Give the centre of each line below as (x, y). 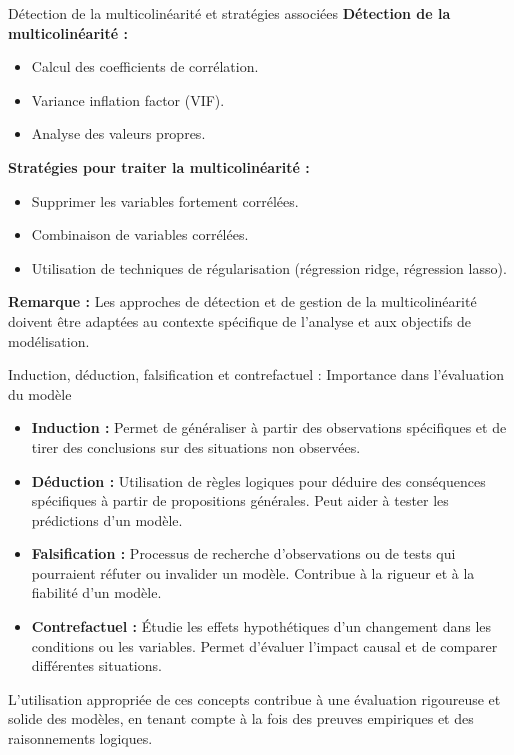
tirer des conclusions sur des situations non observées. (196, 446)
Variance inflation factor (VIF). (128, 99)
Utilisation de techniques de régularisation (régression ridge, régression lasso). (269, 267)
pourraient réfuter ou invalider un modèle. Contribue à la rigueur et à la (253, 572)
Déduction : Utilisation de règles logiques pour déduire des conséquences (258, 480)
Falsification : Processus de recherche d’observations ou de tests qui (243, 553)
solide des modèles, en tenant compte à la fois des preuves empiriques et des (241, 718)
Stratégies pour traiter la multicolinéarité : (159, 166)
